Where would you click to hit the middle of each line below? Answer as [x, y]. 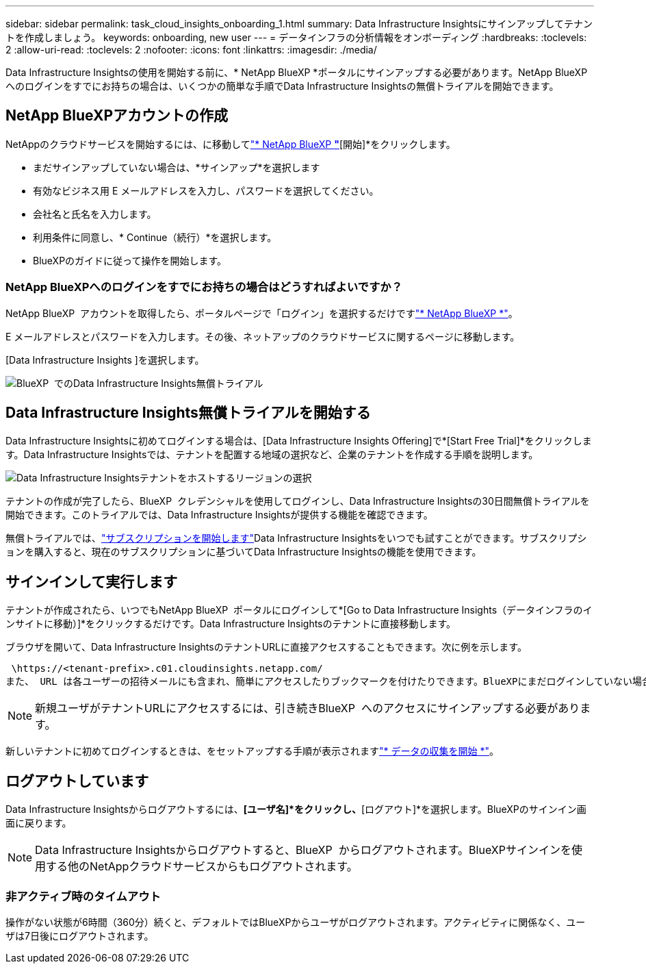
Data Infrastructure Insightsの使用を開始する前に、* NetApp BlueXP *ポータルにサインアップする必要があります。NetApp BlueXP [297, 72]
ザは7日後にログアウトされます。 [80, 935]
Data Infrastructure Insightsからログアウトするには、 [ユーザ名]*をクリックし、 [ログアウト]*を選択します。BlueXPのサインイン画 [296, 809]
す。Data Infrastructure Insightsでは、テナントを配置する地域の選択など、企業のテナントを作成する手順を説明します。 [272, 455]
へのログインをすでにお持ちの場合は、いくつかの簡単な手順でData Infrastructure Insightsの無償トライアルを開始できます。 [282, 86]
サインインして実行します [92, 581]
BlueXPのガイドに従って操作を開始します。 [130, 260]
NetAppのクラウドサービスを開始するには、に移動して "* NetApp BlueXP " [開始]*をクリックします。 [231, 144]
